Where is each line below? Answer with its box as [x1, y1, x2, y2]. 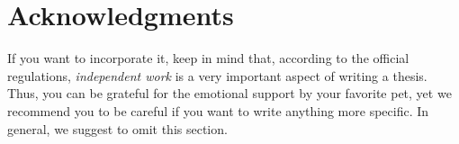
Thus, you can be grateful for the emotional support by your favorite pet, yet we [7, 84, 452, 103]
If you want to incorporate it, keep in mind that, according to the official [7, 49, 409, 67]
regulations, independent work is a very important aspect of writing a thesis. [7, 66, 427, 85]
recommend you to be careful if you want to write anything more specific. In [7, 101, 429, 120]
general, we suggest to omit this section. [7, 119, 228, 138]
